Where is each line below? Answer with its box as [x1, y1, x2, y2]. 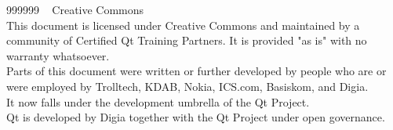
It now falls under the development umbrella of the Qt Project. [6, 93, 310, 110]
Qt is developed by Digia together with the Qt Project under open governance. [6, 109, 385, 125]
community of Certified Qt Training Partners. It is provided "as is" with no [6, 32, 367, 49]
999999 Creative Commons [6, 2, 144, 17]
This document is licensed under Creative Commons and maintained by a [6, 16, 360, 33]
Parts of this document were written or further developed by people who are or [6, 63, 387, 79]
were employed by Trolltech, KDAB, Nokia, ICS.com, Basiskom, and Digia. [6, 78, 369, 94]
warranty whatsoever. [6, 47, 110, 63]
